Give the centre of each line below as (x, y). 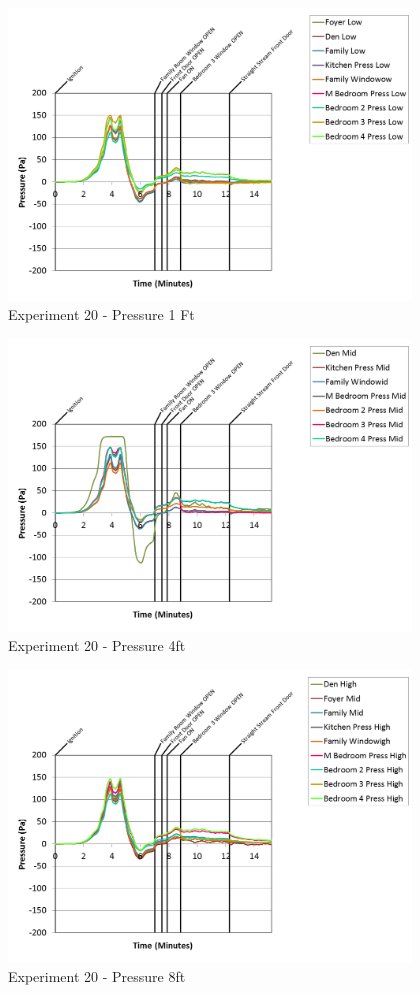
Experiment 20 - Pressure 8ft (97, 976)
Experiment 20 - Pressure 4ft (97, 645)
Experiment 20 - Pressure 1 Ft (101, 314)
